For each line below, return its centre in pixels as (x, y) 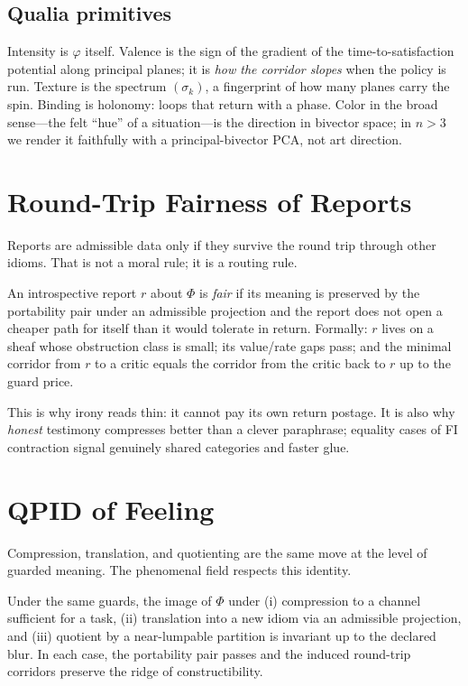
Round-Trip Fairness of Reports (210, 201)
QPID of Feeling (111, 509)
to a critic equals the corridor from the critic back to (240, 363)
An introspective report (72, 293)
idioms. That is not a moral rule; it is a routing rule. (152, 262)
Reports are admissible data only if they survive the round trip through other (222, 244)
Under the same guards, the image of (110, 600)
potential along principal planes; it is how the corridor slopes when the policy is (227, 68)
